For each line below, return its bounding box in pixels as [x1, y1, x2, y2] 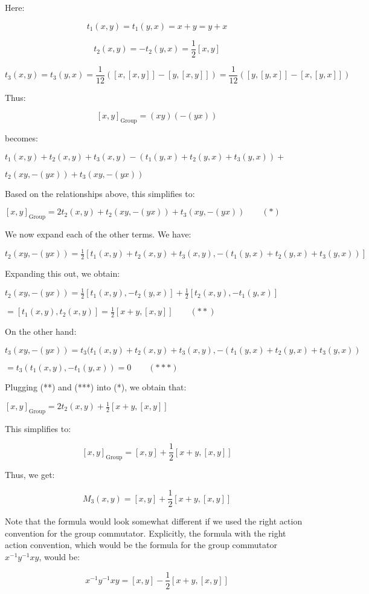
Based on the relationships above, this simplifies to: [5, 187, 195, 199]
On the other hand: [5, 325, 77, 338]
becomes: [5, 132, 38, 144]
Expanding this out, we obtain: [5, 267, 120, 280]
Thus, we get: [5, 468, 55, 481]
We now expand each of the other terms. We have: [5, 228, 191, 241]
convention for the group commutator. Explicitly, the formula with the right [5, 526, 286, 539]
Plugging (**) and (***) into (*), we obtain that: [5, 380, 187, 393]
